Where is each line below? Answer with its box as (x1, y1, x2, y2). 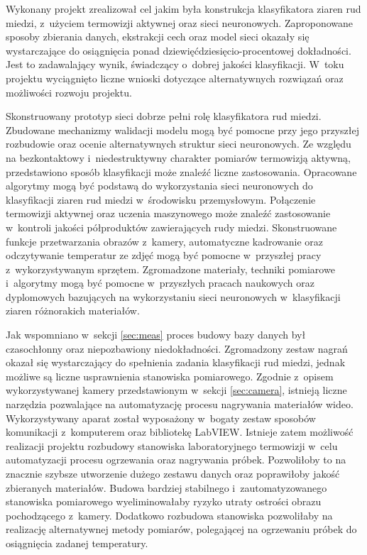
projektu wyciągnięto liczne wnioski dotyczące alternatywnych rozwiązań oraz (6, 70, 344, 85)
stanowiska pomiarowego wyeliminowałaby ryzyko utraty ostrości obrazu (6, 494, 322, 509)
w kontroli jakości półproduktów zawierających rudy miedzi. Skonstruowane (6, 219, 337, 234)
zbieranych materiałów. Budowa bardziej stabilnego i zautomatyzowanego (6, 480, 327, 495)
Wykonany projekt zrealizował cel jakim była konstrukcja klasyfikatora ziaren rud (6, 1, 361, 16)
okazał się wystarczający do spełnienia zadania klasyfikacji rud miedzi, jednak (6, 355, 346, 370)
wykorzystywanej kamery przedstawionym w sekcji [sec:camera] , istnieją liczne (6, 383, 347, 397)
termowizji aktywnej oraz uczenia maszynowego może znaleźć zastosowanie (6, 206, 331, 221)
